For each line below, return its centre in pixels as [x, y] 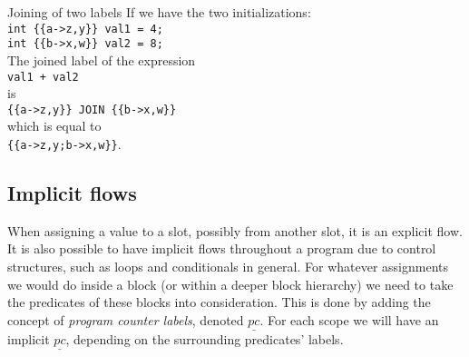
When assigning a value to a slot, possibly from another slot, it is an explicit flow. [235, 230]
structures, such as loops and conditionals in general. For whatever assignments [228, 267]
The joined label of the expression [102, 59]
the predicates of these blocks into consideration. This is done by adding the [219, 302]
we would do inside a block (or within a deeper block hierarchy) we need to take [230, 284]
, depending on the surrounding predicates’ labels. [205, 339]
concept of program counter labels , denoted [126, 319]
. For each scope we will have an [349, 319]
